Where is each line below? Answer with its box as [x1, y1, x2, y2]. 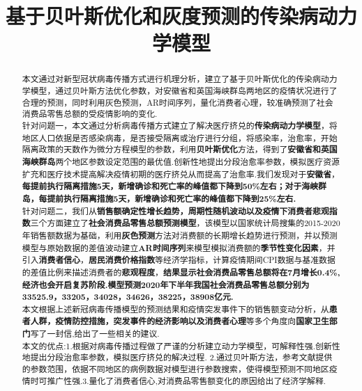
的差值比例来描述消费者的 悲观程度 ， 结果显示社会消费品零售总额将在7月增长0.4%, [22, 266, 340, 278]
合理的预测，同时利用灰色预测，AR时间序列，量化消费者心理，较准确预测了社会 [22, 96, 333, 108]
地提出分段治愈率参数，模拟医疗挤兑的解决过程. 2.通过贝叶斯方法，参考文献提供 [22, 351, 333, 363]
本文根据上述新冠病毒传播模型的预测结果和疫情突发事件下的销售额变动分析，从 [22, 303, 329, 314]
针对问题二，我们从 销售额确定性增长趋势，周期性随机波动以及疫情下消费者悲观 [22, 205, 329, 217]
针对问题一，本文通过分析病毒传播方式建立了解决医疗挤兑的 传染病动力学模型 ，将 [22, 119, 338, 131]
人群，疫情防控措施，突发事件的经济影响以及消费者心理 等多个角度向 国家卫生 [30, 315, 329, 328]
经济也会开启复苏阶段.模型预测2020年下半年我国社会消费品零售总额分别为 [22, 278, 310, 291]
